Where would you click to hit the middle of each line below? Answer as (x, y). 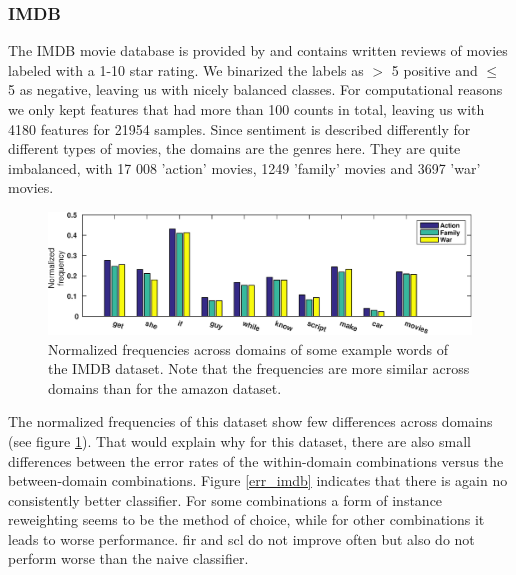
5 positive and (434, 69)
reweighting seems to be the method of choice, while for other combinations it (246, 519)
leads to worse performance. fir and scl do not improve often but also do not (241, 538)
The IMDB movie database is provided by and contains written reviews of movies (258, 50)
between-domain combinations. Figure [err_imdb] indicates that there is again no (258, 480)
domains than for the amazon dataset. (165, 387)
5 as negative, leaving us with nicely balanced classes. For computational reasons (255, 89)
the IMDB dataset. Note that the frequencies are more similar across (259, 368)
